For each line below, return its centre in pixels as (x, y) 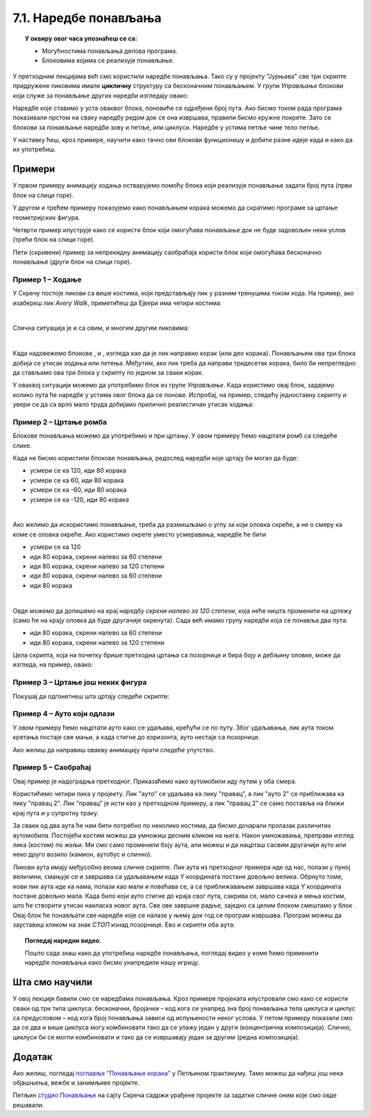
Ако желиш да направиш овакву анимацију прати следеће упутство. (114, 749)
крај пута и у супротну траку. (56, 813)
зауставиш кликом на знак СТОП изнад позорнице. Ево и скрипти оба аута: (124, 925)
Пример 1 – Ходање (47, 280)
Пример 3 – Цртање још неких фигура (80, 682)
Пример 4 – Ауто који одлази (64, 714)
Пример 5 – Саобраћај (52, 767)
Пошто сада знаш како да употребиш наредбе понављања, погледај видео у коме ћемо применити (172, 953)
